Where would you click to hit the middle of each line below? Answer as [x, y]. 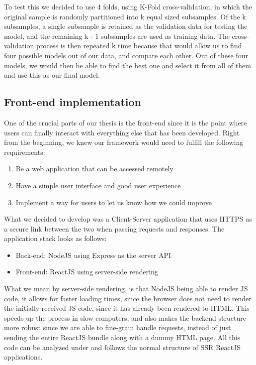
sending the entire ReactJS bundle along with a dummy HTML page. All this [122, 337]
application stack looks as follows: [55, 238]
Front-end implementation [73, 102]
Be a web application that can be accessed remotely [94, 169]
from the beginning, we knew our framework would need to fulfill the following [124, 142]
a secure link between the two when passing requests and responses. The [114, 228]
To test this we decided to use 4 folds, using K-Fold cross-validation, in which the [128, 6]
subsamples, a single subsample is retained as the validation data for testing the [126, 26]
